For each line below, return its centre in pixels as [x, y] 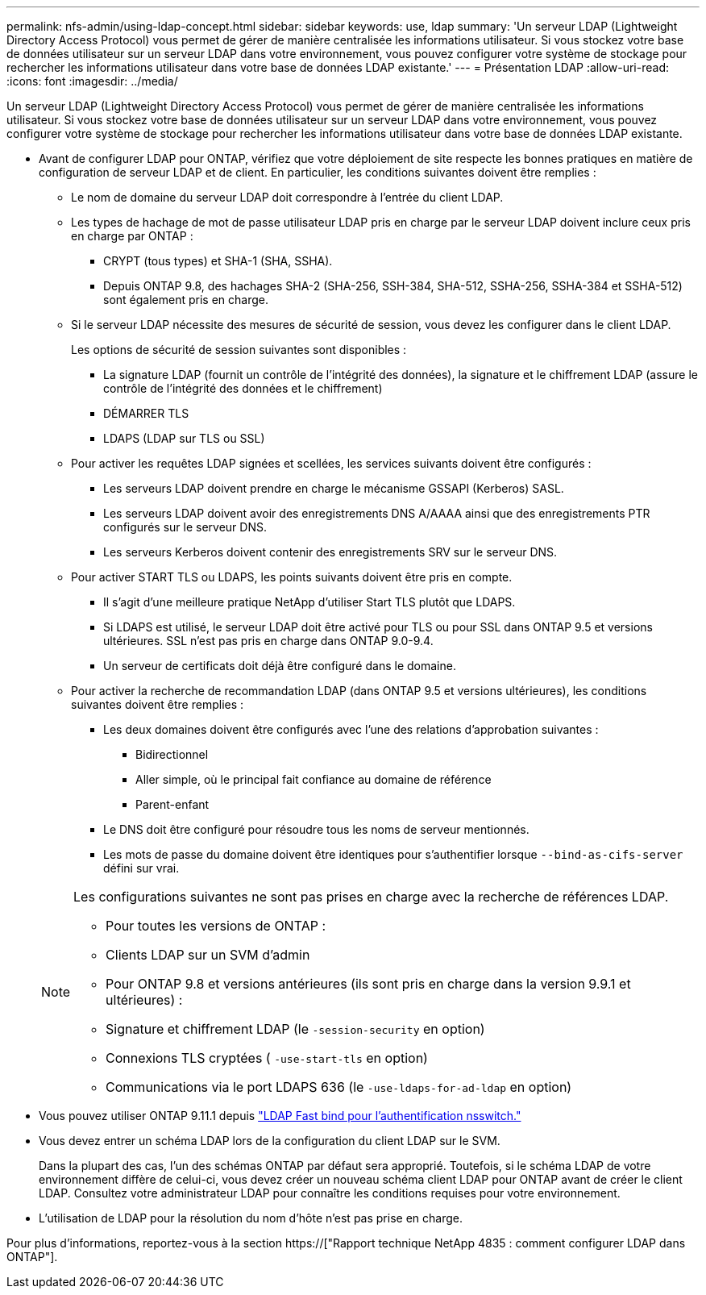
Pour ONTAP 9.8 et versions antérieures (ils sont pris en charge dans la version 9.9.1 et [368, 984]
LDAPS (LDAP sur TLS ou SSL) [184, 438]
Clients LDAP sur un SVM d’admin [208, 955]
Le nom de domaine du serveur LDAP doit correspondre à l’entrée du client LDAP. [287, 197]
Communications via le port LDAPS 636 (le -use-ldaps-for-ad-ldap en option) [339, 1087]
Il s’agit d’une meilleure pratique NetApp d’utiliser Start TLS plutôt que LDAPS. [309, 602]
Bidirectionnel [172, 754]
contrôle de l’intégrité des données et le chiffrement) [243, 388]
